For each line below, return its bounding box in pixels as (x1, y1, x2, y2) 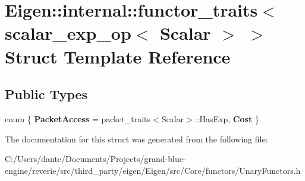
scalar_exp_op (5, 21, 131, 45)
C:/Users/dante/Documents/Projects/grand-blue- (5, 153, 186, 165)
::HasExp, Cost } (194, 112, 259, 125)
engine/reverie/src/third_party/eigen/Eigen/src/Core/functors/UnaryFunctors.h (5, 164, 301, 176)
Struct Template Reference (5, 44, 231, 68)
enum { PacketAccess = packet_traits (5, 112, 151, 125)
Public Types (5, 85, 88, 103)
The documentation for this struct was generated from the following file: (5, 132, 268, 145)
